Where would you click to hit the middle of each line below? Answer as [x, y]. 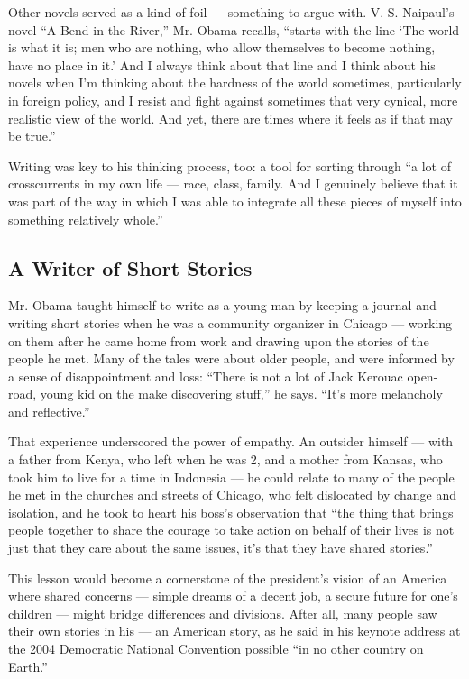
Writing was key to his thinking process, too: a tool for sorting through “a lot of [230, 165]
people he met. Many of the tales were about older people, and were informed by [231, 358]
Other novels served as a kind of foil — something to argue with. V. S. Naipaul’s [231, 12]
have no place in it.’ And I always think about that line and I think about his [222, 64]
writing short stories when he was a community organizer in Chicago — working [230, 322]
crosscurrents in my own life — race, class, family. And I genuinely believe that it [233, 184]
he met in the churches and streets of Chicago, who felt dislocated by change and [232, 495]
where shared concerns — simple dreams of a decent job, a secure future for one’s [233, 596]
